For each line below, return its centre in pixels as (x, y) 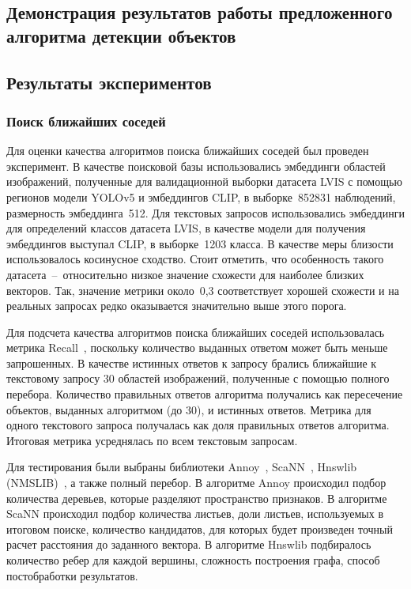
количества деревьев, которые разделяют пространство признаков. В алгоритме (197, 498)
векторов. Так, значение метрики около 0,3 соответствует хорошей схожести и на (203, 290)
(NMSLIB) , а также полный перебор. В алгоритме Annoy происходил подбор (196, 483)
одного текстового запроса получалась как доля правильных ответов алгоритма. (198, 425)
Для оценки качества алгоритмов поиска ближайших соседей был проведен (188, 151)
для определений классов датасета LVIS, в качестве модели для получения (186, 228)
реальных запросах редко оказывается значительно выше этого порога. (177, 306)
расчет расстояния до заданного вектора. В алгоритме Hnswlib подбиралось (189, 544)
